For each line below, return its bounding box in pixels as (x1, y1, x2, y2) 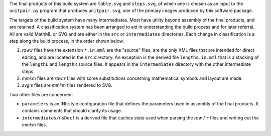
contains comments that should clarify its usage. (22, 108, 122, 114)
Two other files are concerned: (9, 91, 73, 97)
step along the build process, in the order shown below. (9, 38, 124, 44)
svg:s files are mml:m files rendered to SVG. (22, 82, 113, 88)
